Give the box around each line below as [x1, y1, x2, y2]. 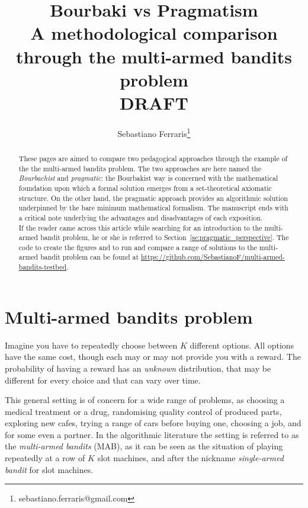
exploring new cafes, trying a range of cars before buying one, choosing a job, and [5, 417, 301, 429]
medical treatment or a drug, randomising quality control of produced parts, [5, 405, 282, 417]
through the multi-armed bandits [16, 44, 292, 68]
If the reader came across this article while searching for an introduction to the [18, 222, 262, 232]
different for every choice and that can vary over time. [5, 373, 201, 386]
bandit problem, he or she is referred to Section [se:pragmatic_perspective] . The [40, 232, 289, 242]
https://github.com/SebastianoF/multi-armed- [141, 252, 285, 262]
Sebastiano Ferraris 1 [117, 125, 191, 139]
